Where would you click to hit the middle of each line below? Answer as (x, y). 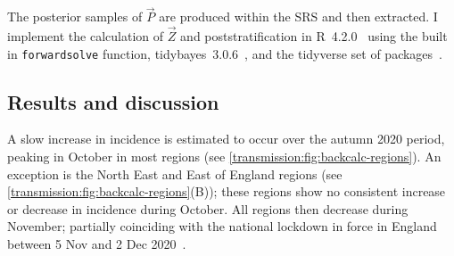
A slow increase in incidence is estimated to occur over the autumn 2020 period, (226, 139)
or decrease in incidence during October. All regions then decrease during (208, 208)
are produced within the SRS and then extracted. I (298, 17)
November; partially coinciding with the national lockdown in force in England (222, 226)
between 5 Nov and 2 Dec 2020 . (97, 244)
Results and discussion (113, 101)
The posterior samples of (75, 17)
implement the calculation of (85, 36)
